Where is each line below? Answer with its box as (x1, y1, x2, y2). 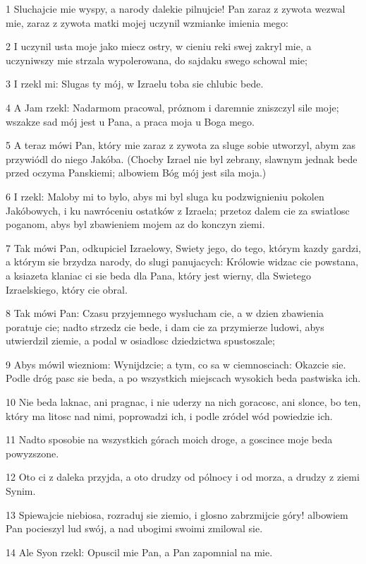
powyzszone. (6, 445, 59, 460)
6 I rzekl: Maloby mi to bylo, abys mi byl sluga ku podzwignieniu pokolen (6, 188, 324, 203)
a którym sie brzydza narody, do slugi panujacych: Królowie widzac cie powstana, (6, 254, 359, 269)
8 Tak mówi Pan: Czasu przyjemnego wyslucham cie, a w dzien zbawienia (6, 306, 324, 320)
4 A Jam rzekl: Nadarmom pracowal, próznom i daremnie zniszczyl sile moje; (6, 100, 339, 114)
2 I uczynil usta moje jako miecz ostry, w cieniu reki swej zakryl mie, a (6, 39, 312, 54)
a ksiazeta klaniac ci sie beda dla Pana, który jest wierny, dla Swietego (6, 268, 311, 282)
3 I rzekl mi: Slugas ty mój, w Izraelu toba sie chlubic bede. (6, 76, 264, 91)
